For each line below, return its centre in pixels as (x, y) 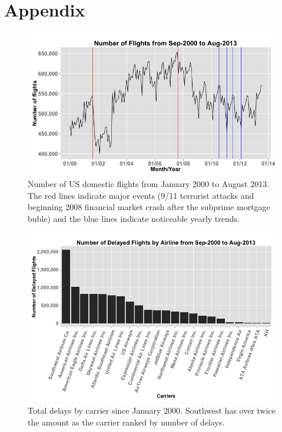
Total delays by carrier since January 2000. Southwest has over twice (152, 410)
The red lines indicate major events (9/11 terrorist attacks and (141, 195)
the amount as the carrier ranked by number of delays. (126, 422)
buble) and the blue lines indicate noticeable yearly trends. (134, 219)
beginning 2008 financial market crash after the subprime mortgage (149, 207)
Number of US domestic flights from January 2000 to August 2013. (149, 184)
